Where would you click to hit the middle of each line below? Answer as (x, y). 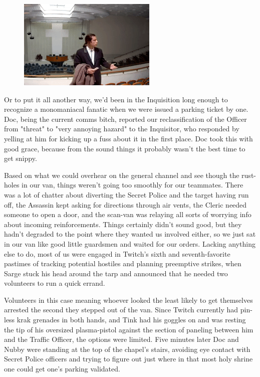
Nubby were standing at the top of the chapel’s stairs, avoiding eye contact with (127, 349)
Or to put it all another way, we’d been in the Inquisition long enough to (116, 99)
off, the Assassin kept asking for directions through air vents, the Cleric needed (125, 204)
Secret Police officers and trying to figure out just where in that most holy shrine (128, 359)
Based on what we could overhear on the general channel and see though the (122, 175)
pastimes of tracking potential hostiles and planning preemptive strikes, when (123, 263)
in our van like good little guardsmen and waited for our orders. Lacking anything (130, 243)
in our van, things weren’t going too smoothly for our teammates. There (133, 185)
